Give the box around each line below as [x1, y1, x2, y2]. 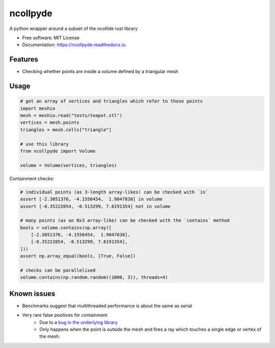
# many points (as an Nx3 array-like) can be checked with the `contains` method [20, 218, 230, 223]
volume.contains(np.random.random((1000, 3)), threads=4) [20, 275, 168, 280]
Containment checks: [9, 176, 54, 182]
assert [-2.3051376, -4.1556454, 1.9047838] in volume [20, 196, 163, 202]
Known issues [9, 289, 56, 298]
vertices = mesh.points [20, 120, 80, 126]
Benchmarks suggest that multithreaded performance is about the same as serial [22, 303, 193, 309]
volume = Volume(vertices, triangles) [20, 162, 117, 168]
